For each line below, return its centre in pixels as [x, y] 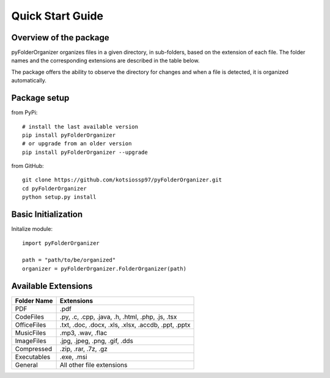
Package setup [40, 98]
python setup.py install [59, 197]
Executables [33, 357]
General [26, 365]
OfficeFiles [31, 325]
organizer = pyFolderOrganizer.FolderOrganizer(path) [104, 268]
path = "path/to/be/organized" [69, 260]
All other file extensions [94, 365]
